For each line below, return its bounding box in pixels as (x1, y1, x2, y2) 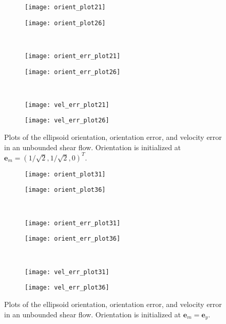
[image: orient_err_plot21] (25, 52, 121, 60)
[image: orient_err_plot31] (25, 219, 121, 227)
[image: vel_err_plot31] (25, 268, 109, 276)
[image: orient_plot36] (25, 186, 106, 194)
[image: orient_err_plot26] (25, 68, 121, 76)
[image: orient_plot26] (25, 19, 106, 27)
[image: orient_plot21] (25, 4, 106, 11)
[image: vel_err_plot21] (25, 101, 109, 109)
